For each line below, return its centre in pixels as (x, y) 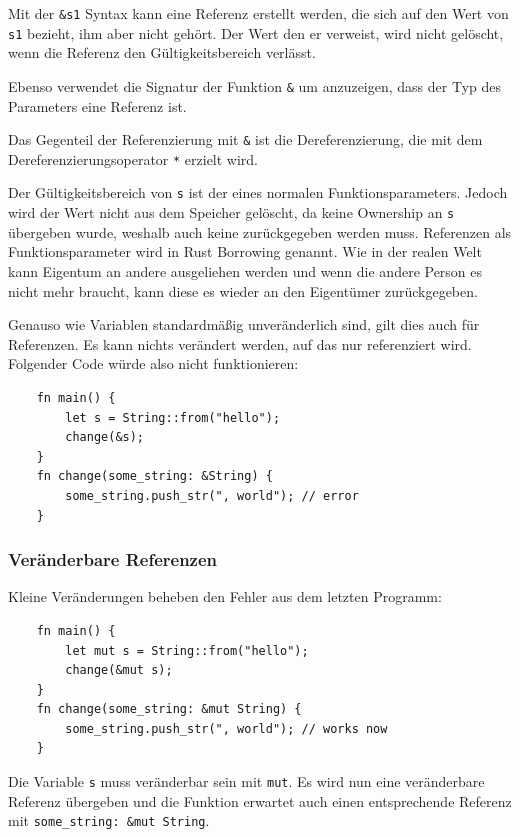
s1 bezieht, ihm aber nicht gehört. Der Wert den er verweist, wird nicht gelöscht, (256, 32)
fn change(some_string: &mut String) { (169, 709)
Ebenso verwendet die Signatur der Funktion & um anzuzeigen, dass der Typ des (254, 85)
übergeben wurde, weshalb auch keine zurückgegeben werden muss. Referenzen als (260, 231)
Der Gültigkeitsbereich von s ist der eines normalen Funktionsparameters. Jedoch (258, 192)
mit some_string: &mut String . (109, 820)
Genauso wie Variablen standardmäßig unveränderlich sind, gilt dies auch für (244, 324)
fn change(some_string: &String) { (154, 476)
